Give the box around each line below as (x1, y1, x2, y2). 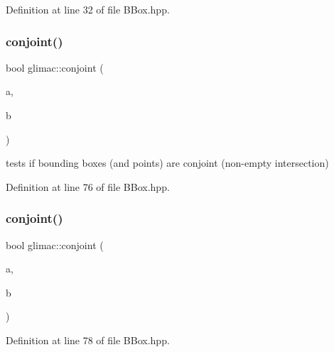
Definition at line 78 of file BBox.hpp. (6, 332, 170, 347)
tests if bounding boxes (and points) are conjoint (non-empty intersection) (6, 155, 329, 170)
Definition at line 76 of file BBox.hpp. (6, 179, 170, 194)
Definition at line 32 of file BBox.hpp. (6, 2, 170, 16)
